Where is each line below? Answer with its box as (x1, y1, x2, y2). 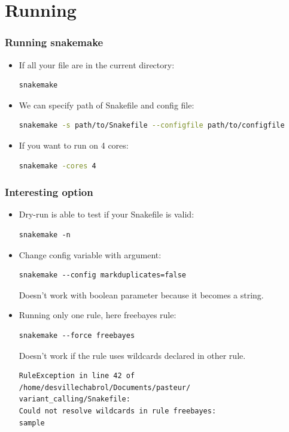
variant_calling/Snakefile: (19, 395, 130, 404)
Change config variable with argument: (19, 248, 162, 261)
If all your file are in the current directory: (19, 58, 175, 71)
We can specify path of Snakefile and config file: (19, 98, 194, 111)
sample (19, 418, 45, 427)
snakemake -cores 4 (19, 161, 96, 170)
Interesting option (5, 185, 93, 200)
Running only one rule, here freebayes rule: (19, 309, 177, 321)
